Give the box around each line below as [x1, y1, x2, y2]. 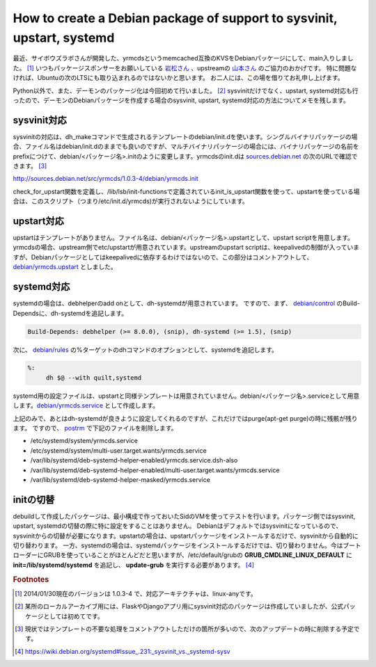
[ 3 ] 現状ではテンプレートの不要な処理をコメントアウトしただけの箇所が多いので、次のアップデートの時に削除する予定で [15, 625, 360, 633]
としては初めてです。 [43, 612, 104, 620]
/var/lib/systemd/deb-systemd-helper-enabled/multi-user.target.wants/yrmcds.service [30, 466, 280, 474]
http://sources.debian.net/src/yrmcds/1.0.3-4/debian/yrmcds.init [13, 175, 198, 183]
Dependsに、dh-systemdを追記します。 [13, 309, 128, 317]
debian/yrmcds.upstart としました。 [13, 263, 118, 271]
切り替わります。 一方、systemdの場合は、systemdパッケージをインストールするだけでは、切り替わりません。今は [13, 541, 343, 549]
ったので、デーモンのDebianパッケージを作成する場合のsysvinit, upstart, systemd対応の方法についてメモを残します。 [13, 96, 350, 104]
